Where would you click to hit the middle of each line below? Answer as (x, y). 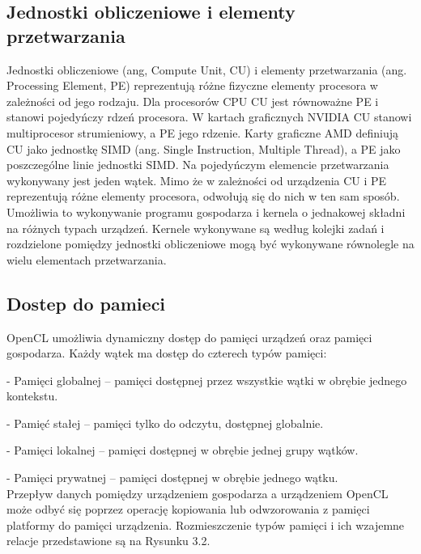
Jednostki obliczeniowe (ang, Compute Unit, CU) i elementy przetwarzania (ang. (207, 69)
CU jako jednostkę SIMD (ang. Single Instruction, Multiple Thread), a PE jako (204, 148)
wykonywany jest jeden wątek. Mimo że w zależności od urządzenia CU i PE (197, 180)
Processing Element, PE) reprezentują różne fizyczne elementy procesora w (192, 85)
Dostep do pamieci (86, 303)
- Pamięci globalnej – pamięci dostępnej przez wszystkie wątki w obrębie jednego (207, 380)
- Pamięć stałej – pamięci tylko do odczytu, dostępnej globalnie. (165, 423)
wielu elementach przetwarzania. (87, 259)
